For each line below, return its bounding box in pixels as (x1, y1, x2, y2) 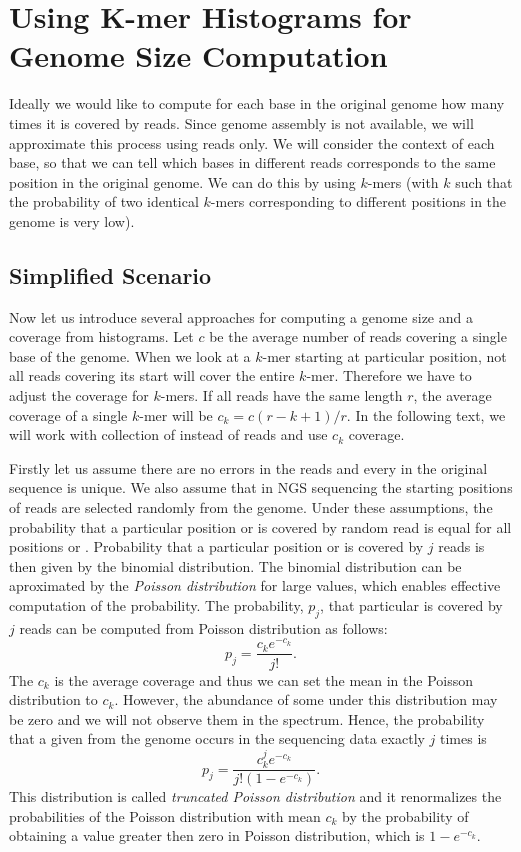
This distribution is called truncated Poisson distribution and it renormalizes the (9, 786, 502, 807)
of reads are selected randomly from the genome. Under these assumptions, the (9, 497, 493, 518)
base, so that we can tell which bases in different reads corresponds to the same (9, 152, 496, 173)
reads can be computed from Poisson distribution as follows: (19, 617, 388, 638)
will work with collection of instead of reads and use (9, 424, 328, 445)
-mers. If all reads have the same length (160, 385, 403, 406)
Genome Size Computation (9, 35, 388, 76)
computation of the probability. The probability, (9, 594, 304, 615)
